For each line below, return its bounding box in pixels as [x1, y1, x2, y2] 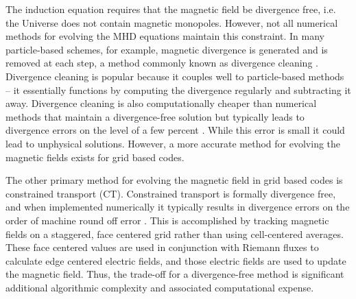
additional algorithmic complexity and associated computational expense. [5, 280, 314, 294]
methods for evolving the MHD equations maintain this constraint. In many [5, 29, 324, 43]
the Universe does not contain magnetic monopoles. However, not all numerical [5, 15, 338, 29]
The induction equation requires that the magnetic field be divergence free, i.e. [5, 2, 336, 16]
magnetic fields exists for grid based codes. [5, 149, 185, 164]
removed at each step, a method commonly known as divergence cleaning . [5, 56, 318, 70]
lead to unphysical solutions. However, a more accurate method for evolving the [5, 136, 341, 150]
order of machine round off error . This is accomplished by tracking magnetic [5, 213, 329, 227]
